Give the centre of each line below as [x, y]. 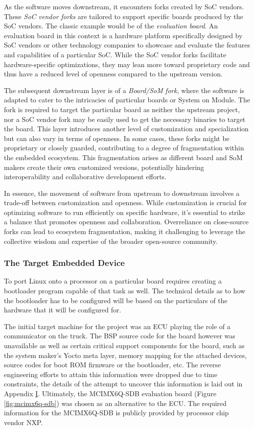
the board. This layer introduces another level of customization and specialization [126, 129]
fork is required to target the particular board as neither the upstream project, [122, 109]
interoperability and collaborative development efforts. [85, 177]
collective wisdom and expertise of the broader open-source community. [111, 241]
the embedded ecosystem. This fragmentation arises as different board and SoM [123, 157]
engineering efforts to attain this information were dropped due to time [111, 374]
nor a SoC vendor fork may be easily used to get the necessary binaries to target [125, 119]
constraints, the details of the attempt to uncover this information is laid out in [123, 384]
